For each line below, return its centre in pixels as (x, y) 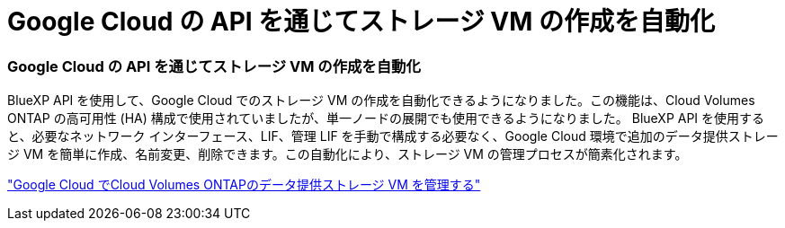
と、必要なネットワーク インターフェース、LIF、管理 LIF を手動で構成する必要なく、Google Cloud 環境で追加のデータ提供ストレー (393, 136)
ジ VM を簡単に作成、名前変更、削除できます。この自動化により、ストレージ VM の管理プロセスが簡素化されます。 (348, 154)
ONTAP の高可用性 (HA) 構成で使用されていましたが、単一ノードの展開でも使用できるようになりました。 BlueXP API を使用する (386, 118)
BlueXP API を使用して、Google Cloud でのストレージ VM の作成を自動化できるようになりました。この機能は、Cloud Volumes (381, 101)
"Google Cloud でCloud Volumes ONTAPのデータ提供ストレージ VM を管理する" (244, 185)
